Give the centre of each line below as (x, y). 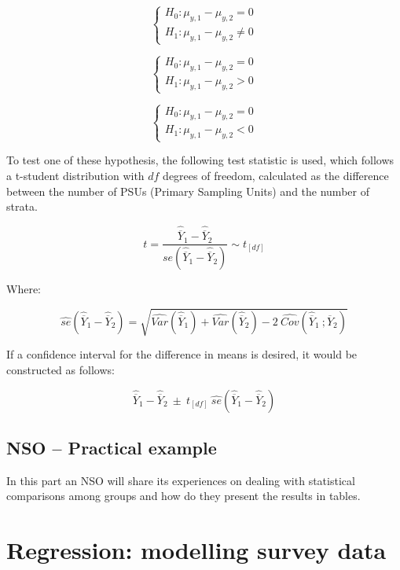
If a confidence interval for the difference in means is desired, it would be (182, 354)
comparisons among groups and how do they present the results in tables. (183, 496)
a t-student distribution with (75, 176)
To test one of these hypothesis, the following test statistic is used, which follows (200, 160)
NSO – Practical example (112, 447)
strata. (22, 206)
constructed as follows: (61, 369)
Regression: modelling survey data (196, 550)
